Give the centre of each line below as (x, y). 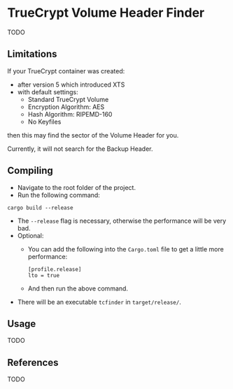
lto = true (44, 275)
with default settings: (48, 91)
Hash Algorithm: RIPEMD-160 (70, 114)
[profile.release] (55, 269)
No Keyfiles (44, 122)
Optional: (30, 235)
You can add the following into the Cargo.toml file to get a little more (126, 249)
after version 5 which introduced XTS (71, 85)
